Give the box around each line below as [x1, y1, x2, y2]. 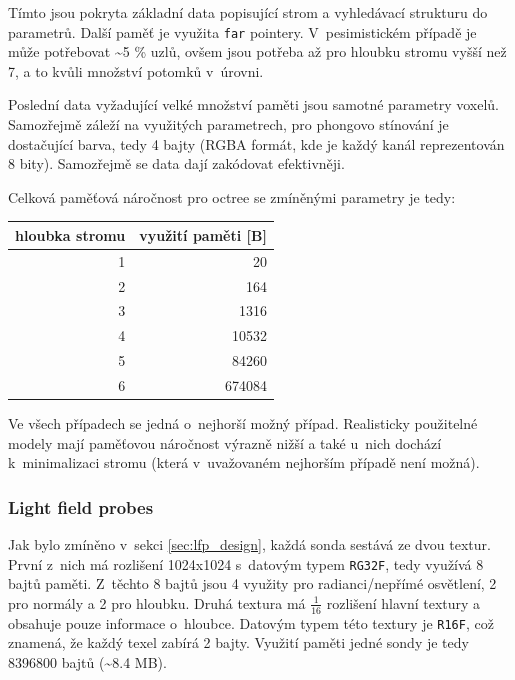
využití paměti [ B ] [139, 224, 267, 245]
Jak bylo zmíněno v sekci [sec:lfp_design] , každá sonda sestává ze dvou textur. [8, 534, 491, 555]
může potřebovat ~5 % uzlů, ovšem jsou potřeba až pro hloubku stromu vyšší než [8, 41, 507, 62]
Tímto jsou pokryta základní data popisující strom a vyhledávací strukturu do [8, 2, 488, 22]
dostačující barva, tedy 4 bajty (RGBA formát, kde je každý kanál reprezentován [8, 133, 505, 154]
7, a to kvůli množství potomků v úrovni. [8, 60, 264, 81]
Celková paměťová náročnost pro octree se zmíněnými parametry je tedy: [8, 186, 456, 207]
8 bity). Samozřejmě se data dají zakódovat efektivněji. [8, 153, 345, 174]
